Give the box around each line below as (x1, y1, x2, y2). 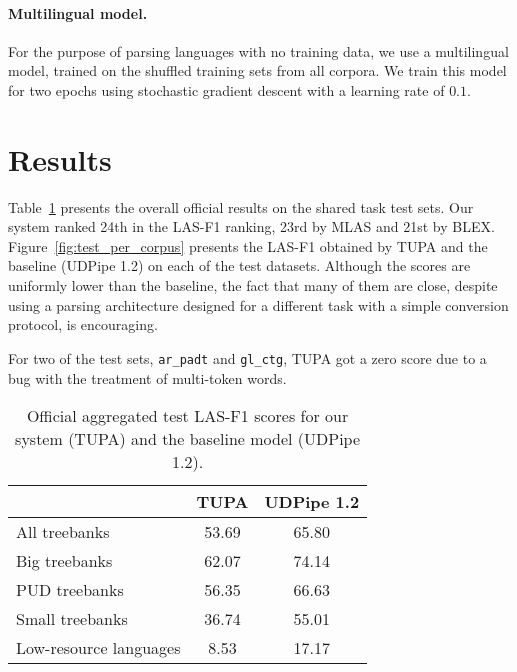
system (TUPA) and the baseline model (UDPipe (15, 427, 361, 451)
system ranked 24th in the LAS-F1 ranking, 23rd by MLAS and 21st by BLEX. (8, 216, 495, 237)
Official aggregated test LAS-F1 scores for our (26, 404, 349, 428)
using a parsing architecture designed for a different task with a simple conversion (8, 294, 509, 315)
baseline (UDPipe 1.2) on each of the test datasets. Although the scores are (8, 255, 471, 276)
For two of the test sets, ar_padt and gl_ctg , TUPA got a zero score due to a (8, 347, 487, 368)
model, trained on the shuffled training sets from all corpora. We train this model (8, 60, 507, 81)
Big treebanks (16, 549, 113, 573)
